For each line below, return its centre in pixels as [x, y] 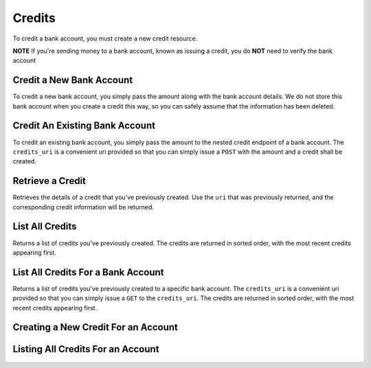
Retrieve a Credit [49, 181]
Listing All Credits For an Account [86, 349]
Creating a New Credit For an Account [95, 327]
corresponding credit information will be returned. [83, 207]
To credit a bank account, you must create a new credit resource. [105, 38]
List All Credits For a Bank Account [88, 272]
